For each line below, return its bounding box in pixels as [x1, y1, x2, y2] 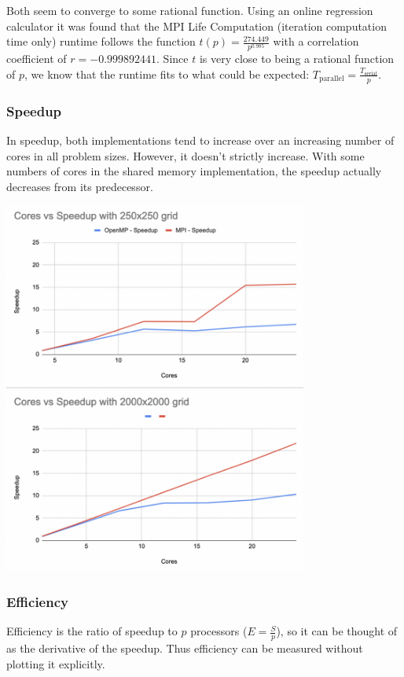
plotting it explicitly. [6, 655, 105, 671]
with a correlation [273, 33, 359, 50]
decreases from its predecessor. [6, 178, 153, 194]
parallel [319, 75, 344, 83]
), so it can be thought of [276, 623, 398, 639]
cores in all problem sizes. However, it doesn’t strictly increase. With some [6, 147, 365, 164]
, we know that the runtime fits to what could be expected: [24, 65, 310, 82]
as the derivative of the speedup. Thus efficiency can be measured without [6, 640, 363, 657]
